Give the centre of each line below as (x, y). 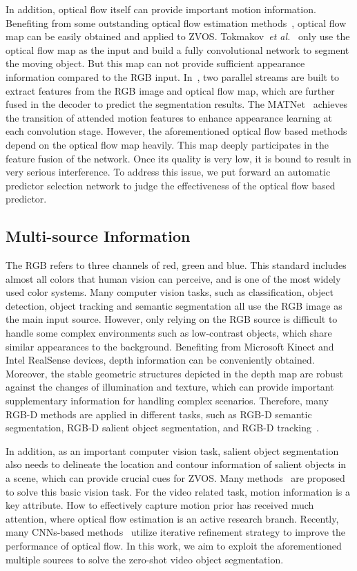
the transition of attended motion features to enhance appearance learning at (169, 117)
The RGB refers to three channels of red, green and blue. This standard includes (176, 265)
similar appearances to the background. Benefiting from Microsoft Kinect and (170, 346)
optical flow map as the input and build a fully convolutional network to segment (177, 49)
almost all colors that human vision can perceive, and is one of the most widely (173, 278)
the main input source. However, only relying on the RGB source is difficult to (172, 319)
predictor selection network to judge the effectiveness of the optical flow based (171, 185)
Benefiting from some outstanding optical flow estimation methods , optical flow (176, 22)
